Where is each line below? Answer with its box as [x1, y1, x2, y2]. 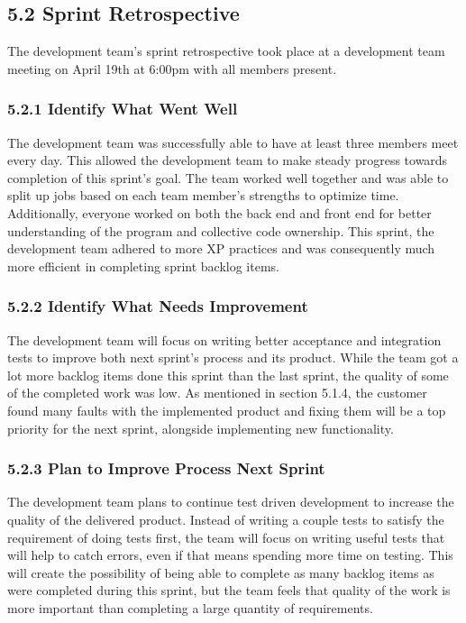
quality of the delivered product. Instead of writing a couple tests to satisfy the [7, 509, 444, 528]
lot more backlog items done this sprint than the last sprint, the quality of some [7, 365, 449, 384]
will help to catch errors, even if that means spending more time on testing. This [7, 545, 453, 564]
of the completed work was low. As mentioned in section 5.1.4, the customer [7, 383, 427, 402]
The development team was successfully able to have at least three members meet [7, 133, 459, 151]
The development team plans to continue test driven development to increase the [7, 492, 454, 511]
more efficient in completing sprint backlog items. [7, 256, 279, 275]
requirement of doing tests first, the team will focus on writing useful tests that [7, 527, 445, 546]
